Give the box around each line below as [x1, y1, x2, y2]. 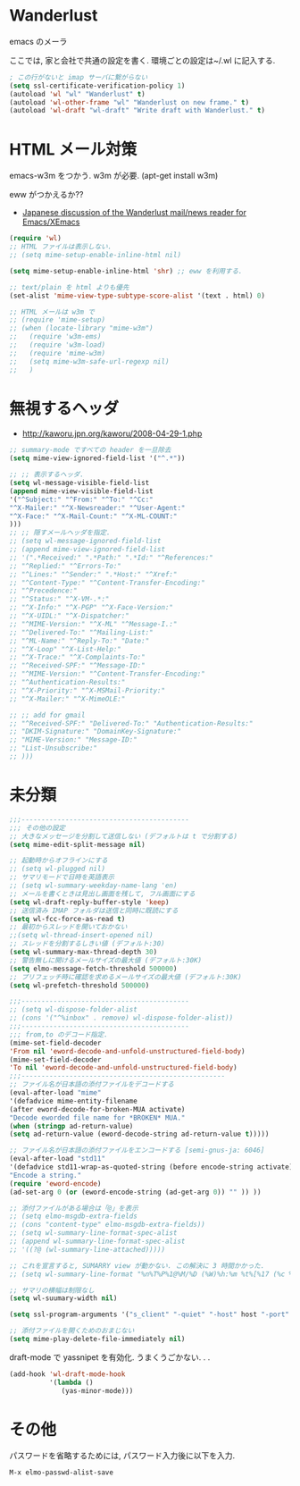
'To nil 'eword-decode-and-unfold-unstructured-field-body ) [9, 1063, 238, 1072]
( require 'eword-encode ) [9, 1179, 102, 1188]
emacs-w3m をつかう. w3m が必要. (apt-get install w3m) [9, 171, 219, 181]
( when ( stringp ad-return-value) [9, 1121, 134, 1130]
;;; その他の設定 [9, 823, 65, 832]
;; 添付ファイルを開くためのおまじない [9, 1326, 135, 1336]
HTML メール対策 [9, 139, 137, 159]
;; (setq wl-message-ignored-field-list [9, 537, 162, 546]
